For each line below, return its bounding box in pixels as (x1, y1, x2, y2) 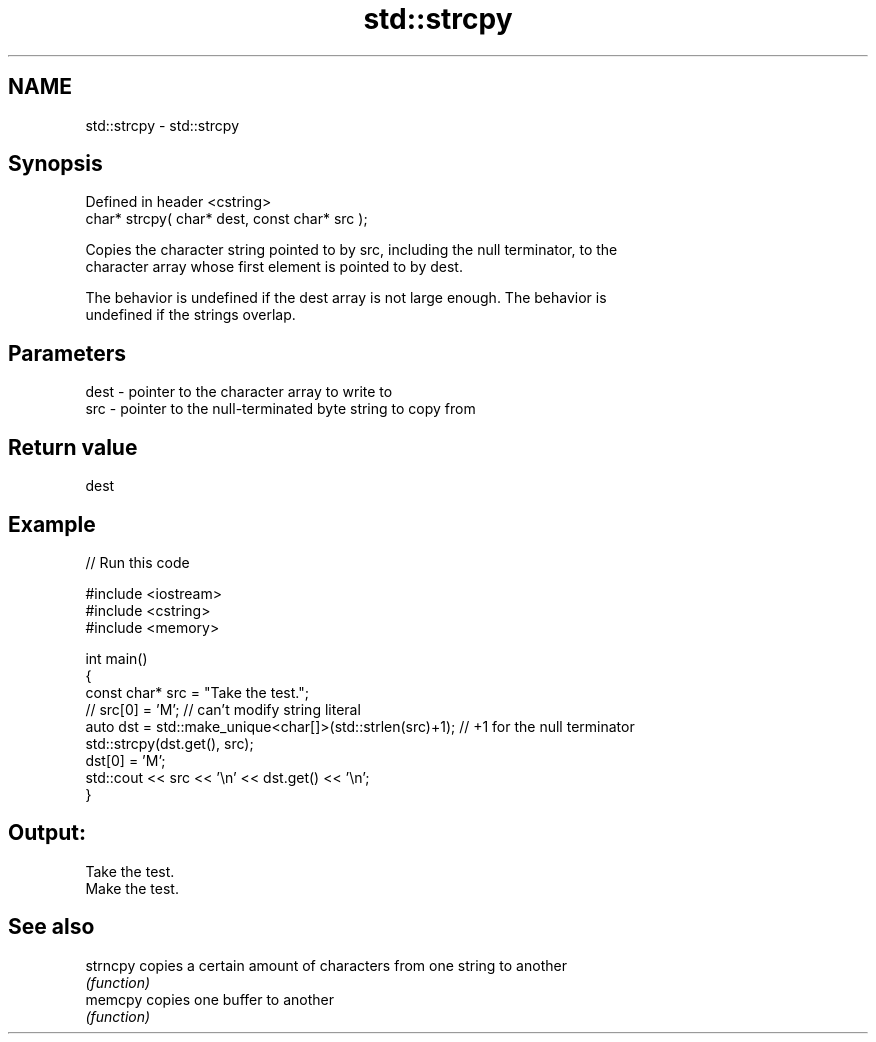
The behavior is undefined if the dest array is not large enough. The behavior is (85, 289, 607, 307)
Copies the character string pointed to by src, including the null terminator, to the (85, 241, 618, 259)
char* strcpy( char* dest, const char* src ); (85, 210, 368, 228)
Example (8, 511, 96, 537)
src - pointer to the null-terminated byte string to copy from (85, 400, 476, 418)
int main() (85, 649, 148, 667)
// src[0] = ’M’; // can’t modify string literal (85, 700, 361, 718)
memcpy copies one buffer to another (85, 990, 335, 1008)
